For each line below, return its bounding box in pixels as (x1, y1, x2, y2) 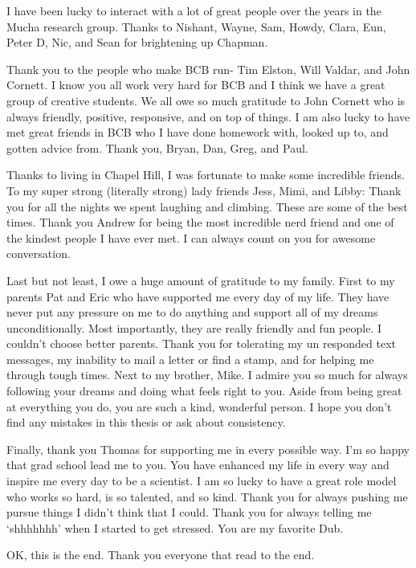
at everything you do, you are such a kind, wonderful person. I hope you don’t (6, 398, 392, 415)
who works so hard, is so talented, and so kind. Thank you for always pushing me (6, 488, 408, 505)
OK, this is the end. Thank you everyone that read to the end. (6, 546, 315, 563)
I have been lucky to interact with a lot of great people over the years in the (6, 2, 381, 18)
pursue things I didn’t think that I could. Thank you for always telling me (6, 504, 372, 521)
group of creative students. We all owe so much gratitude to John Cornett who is (6, 92, 406, 108)
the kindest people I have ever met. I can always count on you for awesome (6, 229, 376, 246)
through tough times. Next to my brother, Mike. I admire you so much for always (6, 366, 408, 383)
